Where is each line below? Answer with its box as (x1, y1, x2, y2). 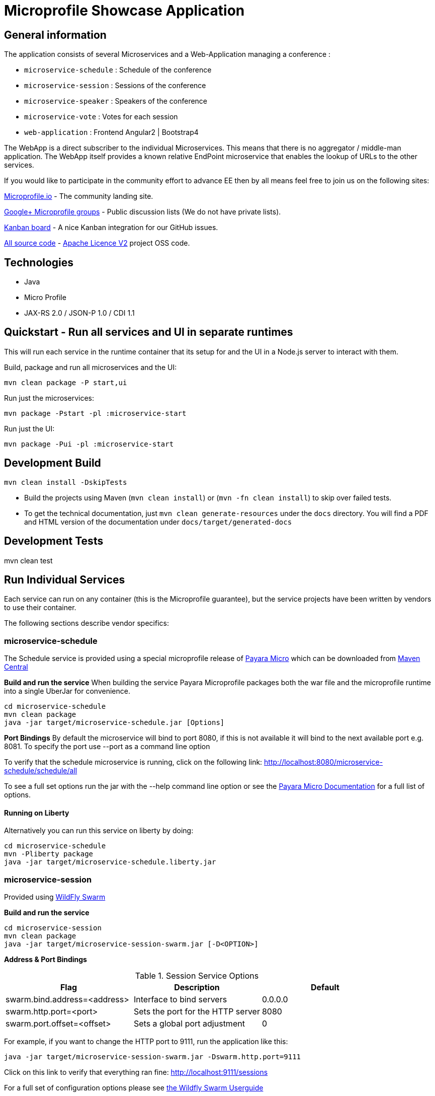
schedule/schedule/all (4, 766, 77, 775)
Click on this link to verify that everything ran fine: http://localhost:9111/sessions (4, 1068, 268, 1077)
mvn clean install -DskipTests (4, 478, 127, 486)
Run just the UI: (4, 424, 55, 433)
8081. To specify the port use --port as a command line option (4, 742, 210, 751)
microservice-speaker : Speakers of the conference (24, 97, 208, 106)
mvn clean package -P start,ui (4, 378, 127, 387)
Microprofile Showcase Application (4, 2, 245, 19)
